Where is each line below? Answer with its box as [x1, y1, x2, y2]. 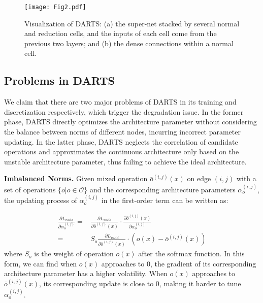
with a [236, 173, 256, 184]
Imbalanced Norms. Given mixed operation [4, 173, 148, 184]
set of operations [4, 184, 56, 194]
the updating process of [4, 195, 77, 206]
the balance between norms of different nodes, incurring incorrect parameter [4, 126, 241, 137]
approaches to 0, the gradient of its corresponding [101, 258, 256, 268]
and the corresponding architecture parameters [90, 184, 236, 194]
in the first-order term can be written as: [101, 195, 228, 206]
